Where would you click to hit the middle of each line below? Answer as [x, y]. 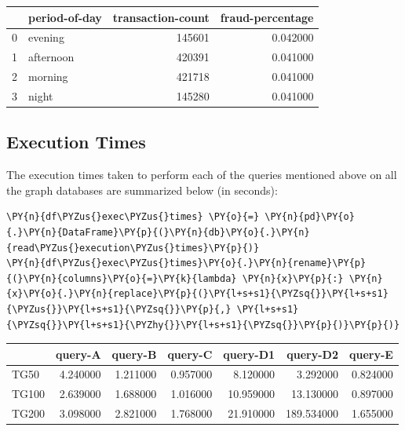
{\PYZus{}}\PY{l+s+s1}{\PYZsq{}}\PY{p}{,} [119, 309]
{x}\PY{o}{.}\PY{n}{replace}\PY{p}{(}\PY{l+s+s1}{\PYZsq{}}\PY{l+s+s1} [197, 294]
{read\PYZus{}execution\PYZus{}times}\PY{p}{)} [133, 248]
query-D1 [249, 354]
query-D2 [312, 354]
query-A [78, 354]
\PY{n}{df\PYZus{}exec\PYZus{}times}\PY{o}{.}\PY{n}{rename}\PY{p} [186, 263]
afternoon [51, 57]
